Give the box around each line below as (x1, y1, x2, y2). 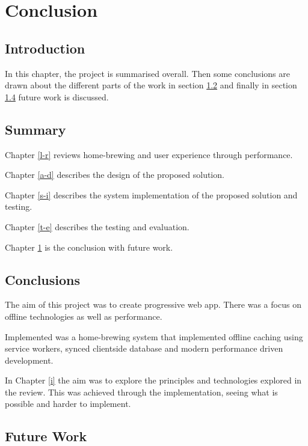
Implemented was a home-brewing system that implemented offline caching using (5, 330, 303, 343)
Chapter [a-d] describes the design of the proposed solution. (5, 168, 224, 181)
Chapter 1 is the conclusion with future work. (5, 240, 173, 253)
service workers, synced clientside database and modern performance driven (5, 342, 283, 355)
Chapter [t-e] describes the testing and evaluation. (5, 220, 189, 233)
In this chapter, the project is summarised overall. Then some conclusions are (5, 67, 290, 79)
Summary (5, 120, 66, 138)
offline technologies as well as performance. (5, 310, 162, 322)
